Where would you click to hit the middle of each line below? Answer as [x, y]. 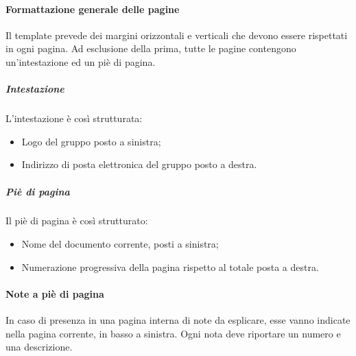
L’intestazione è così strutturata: [74, 118]
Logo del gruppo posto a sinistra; [91, 141]
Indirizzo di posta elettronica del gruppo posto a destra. [139, 164]
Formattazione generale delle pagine [93, 9]
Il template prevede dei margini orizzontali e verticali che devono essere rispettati [177, 35]
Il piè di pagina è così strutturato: [77, 221]
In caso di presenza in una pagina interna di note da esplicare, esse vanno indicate [178, 320]
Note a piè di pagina [55, 293]
